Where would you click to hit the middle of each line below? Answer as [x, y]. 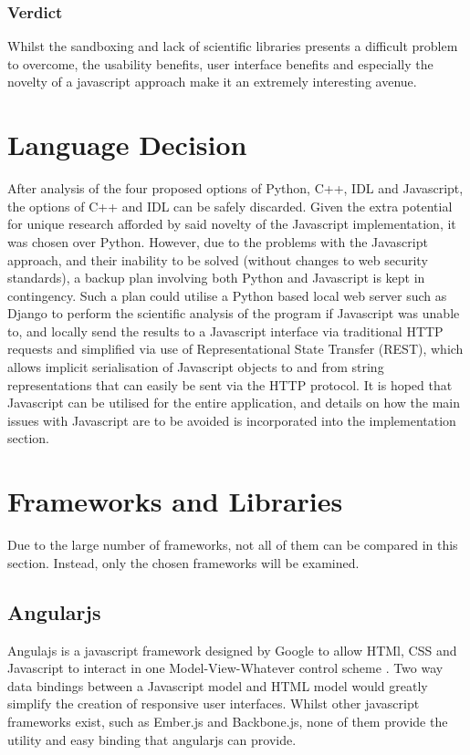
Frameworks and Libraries [175, 501]
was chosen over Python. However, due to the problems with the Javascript [218, 241]
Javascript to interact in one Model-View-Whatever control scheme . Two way [225, 668]
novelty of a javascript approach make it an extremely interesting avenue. [212, 82]
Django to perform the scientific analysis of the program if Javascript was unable [234, 313]
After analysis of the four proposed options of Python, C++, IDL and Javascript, [235, 188]
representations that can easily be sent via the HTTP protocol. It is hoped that [230, 384]
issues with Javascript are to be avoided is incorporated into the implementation [232, 420]
